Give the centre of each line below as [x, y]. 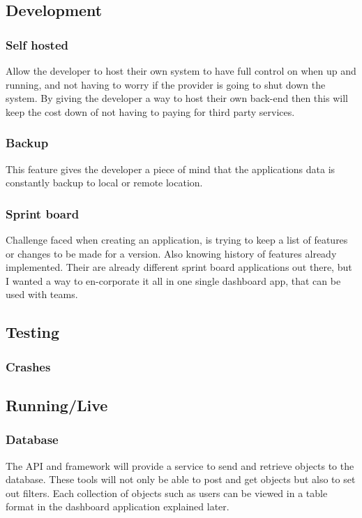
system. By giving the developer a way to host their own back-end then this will [177, 98]
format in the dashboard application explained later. [118, 506]
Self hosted [37, 44]
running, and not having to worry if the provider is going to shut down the [166, 84]
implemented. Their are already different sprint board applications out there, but [179, 267]
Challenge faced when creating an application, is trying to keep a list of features [177, 239]
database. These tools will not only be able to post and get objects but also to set [181, 479]
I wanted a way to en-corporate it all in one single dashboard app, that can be [173, 280]
